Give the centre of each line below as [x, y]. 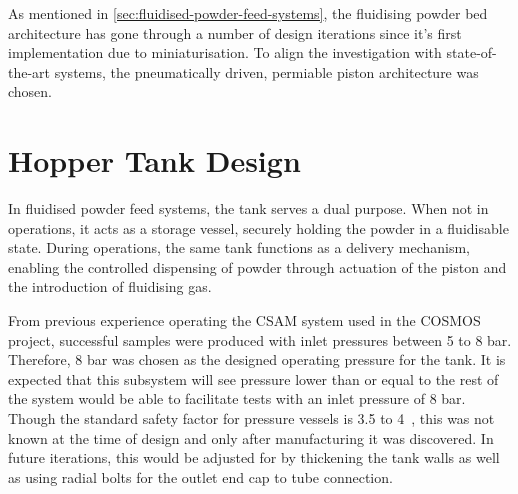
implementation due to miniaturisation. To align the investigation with [225, 52]
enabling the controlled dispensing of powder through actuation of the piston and [257, 266]
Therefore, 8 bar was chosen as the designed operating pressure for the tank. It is [257, 359]
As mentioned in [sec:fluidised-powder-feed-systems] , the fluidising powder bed [248, 13]
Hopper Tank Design [154, 160]
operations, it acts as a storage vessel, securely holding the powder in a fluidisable [258, 227]
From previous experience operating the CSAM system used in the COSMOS [244, 320]
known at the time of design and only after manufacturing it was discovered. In [251, 437]
